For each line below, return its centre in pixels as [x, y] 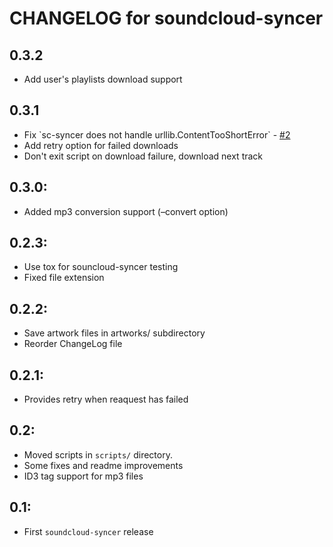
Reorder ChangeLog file [73, 344]
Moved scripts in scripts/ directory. [98, 454]
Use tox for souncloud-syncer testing [101, 267]
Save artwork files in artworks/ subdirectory [114, 333]
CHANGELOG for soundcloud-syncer [166, 18]
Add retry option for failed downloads [101, 145]
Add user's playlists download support [103, 79]
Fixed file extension [64, 278]
